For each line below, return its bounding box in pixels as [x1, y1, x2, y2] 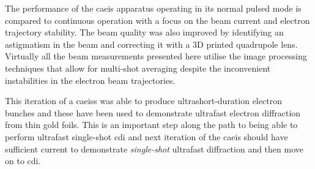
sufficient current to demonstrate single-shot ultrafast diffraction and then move [5, 142, 303, 155]
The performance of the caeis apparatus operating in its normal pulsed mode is [5, 2, 302, 14]
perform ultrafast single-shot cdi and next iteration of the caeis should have [5, 130, 288, 143]
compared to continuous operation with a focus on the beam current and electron [5, 13, 310, 26]
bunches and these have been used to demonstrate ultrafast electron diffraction [5, 106, 301, 119]
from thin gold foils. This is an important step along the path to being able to [5, 118, 298, 131]
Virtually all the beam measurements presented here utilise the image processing [5, 50, 307, 62]
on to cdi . [5, 154, 41, 167]
